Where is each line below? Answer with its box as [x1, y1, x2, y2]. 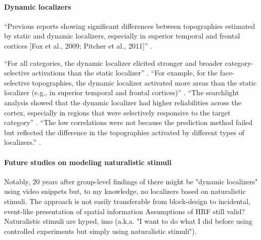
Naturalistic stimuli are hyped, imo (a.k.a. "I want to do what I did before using [4, 216, 252, 226]
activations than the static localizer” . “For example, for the [32, 67, 218, 78]
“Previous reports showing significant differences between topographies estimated [4, 20, 255, 31]
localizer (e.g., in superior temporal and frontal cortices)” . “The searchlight [4, 87, 239, 98]
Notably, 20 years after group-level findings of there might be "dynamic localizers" [4, 176, 258, 186]
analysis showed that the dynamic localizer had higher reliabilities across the [4, 97, 242, 107]
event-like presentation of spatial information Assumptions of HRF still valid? [4, 206, 245, 216]
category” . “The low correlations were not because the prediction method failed [4, 117, 253, 128]
